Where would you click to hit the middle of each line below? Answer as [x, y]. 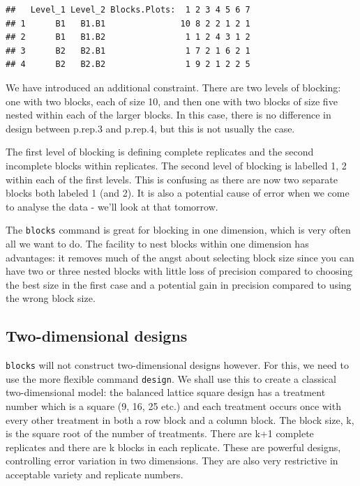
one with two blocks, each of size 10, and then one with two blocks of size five [172, 101]
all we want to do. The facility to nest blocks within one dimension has [157, 243]
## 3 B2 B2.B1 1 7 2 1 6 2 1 [128, 51]
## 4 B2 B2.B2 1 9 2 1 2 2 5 [128, 64]
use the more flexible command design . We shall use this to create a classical [171, 378]
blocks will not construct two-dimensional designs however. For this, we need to [178, 365]
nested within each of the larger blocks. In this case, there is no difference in [168, 115]
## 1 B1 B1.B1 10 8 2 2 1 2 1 [128, 23]
